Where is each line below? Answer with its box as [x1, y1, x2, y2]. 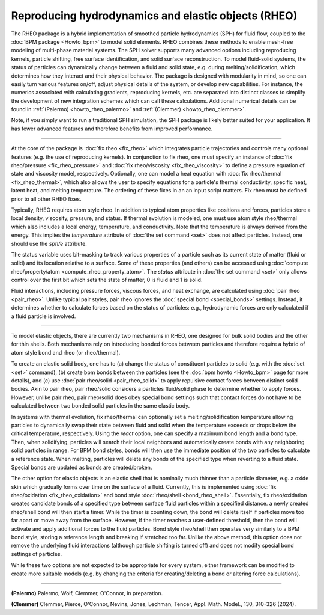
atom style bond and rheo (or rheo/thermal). [11, 349, 121, 356]
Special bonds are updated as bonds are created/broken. [11, 464, 152, 471]
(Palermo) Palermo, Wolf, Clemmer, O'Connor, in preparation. [11, 589, 163, 596]
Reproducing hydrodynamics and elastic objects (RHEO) [11, 9, 298, 22]
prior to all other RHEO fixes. [11, 195, 82, 203]
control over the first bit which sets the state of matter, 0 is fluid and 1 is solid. [11, 277, 203, 284]
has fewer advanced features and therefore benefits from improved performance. [11, 125, 213, 132]
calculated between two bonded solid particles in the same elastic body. [11, 402, 190, 409]
